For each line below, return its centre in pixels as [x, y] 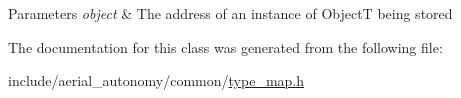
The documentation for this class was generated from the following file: [225, 46]
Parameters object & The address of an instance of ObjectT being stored [230, 13]
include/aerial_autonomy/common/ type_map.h [156, 80]
